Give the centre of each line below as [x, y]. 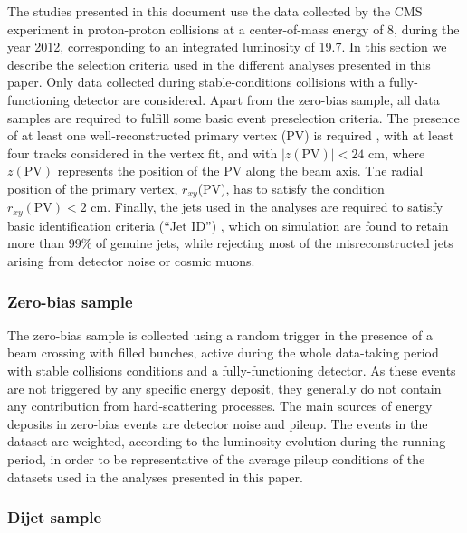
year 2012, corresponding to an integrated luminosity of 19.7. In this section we [227, 47]
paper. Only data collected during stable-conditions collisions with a [196, 82]
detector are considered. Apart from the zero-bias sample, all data [257, 99]
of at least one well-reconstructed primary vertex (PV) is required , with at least [231, 135]
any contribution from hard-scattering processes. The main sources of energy [220, 406]
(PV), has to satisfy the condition [291, 188]
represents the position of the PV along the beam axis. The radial [240, 171]
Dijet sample [55, 517]
